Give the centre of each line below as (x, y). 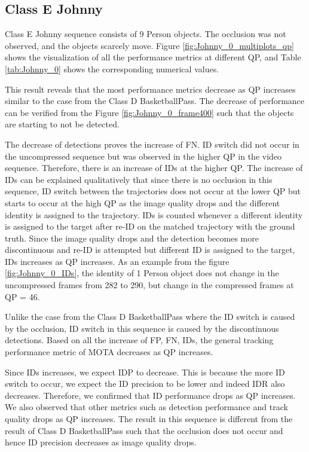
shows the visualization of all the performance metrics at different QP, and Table (153, 57)
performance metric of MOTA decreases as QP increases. (109, 352)
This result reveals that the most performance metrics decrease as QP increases (150, 89)
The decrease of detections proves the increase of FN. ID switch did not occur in (152, 144)
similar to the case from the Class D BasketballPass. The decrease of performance (155, 101)
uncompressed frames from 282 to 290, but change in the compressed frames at (149, 285)
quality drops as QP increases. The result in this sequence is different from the (149, 419)
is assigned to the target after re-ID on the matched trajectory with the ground (150, 226)
